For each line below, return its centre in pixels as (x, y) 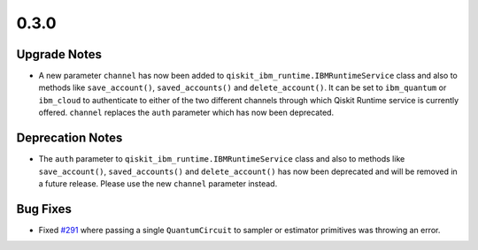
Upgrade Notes (59, 54)
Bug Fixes (44, 209)
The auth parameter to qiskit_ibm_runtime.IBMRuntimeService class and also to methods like (222, 159)
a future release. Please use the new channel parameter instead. (158, 183)
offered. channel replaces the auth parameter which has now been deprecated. (186, 113)
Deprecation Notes (69, 138)
